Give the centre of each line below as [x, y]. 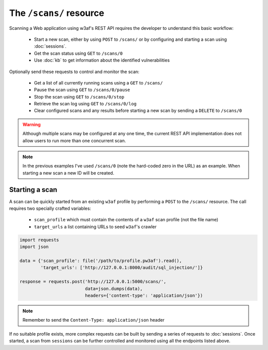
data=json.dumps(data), [114, 289]
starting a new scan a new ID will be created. [68, 173]
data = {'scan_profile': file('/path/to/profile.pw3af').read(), [101, 261]
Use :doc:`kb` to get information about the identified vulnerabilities [102, 60]
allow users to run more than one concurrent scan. [74, 140]
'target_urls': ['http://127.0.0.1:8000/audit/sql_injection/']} [122, 268]
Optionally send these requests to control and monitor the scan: [74, 72]
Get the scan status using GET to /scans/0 [78, 53]
